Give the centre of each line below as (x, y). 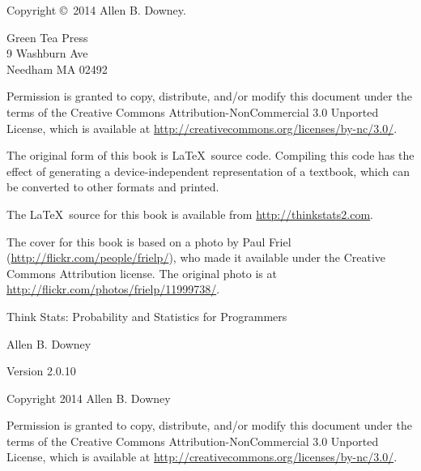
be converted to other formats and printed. (113, 187)
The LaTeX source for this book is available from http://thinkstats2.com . (190, 214)
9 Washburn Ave (47, 53)
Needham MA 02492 (57, 69)
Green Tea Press (47, 37)
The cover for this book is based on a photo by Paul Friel (149, 241)
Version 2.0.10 (41, 371)
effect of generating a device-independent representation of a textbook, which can (208, 171)
